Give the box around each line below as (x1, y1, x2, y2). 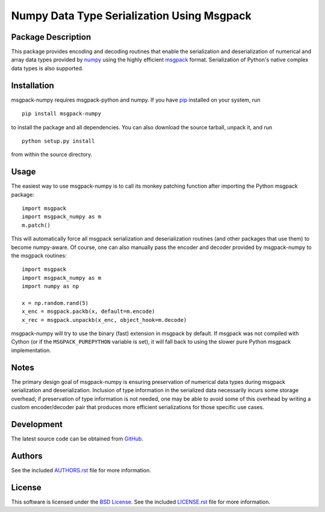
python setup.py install (22, 137, 95, 144)
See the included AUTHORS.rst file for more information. (11, 466, 152, 473)
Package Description (11, 32, 91, 42)
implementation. (11, 347, 51, 354)
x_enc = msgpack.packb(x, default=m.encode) (22, 308, 156, 315)
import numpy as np (22, 283, 79, 290)
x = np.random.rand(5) (22, 300, 89, 306)
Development (11, 419, 63, 430)
